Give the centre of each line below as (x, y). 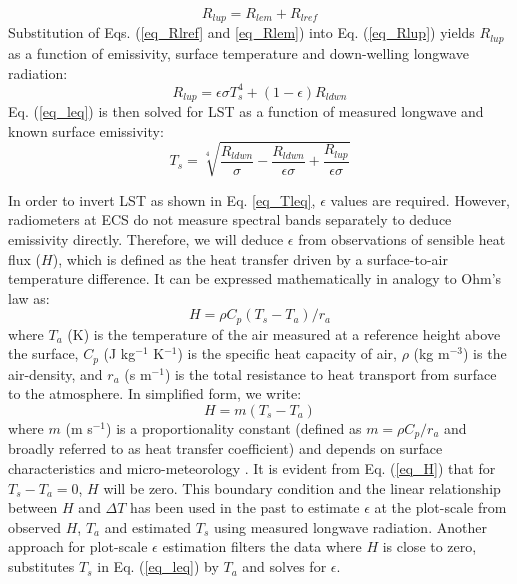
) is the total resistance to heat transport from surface (330, 373)
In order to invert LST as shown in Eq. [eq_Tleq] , (162, 199)
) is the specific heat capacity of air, (287, 353)
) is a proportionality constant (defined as (234, 428)
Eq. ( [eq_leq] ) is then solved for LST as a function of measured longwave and (246, 111)
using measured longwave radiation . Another (350, 526)
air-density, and (55, 373)
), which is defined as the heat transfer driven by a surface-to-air (250, 258)
